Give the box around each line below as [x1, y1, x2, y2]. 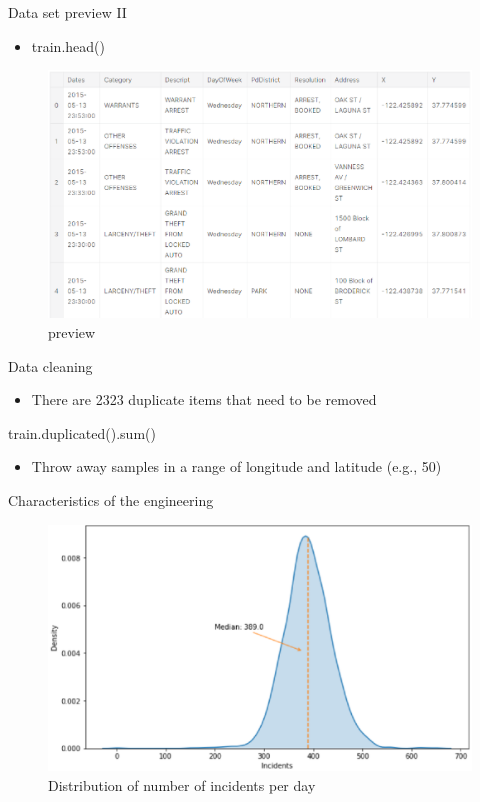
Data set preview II [8, 2, 127, 22]
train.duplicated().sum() [8, 422, 156, 443]
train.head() [31, 35, 105, 56]
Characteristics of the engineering [8, 490, 214, 511]
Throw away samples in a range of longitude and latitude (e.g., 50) [31, 456, 442, 477]
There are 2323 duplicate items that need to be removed [31, 389, 377, 410]
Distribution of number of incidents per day [48, 774, 316, 795]
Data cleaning [8, 355, 93, 376]
